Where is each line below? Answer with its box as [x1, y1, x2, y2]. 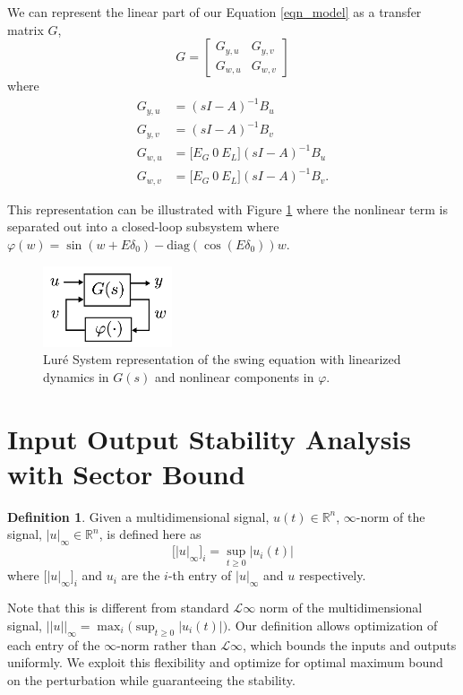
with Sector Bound [7, 455, 245, 491]
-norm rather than [116, 635, 217, 654]
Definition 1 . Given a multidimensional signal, [7, 507, 270, 526]
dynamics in [43, 367, 109, 386]
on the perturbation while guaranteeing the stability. [7, 670, 296, 689]
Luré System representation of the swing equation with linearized [43, 350, 401, 369]
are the [121, 566, 160, 585]
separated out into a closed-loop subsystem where [7, 217, 279, 236]
